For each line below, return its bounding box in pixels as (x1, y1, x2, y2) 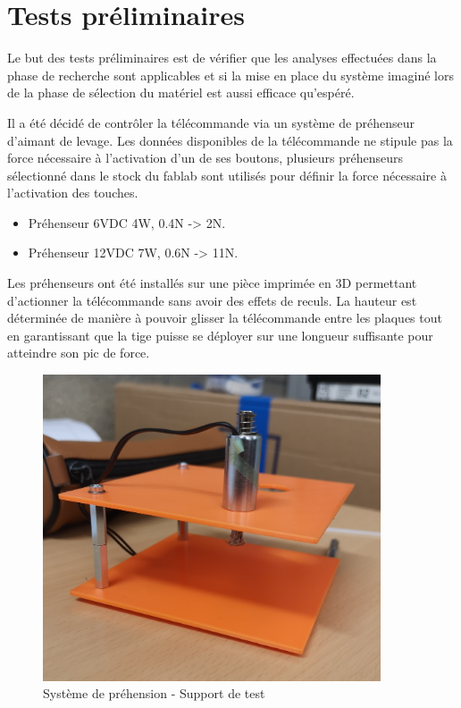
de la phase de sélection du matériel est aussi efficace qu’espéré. (7, 83, 355, 102)
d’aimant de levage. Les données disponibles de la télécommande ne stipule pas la (7, 131, 453, 149)
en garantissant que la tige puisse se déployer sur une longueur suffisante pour (7, 325, 433, 344)
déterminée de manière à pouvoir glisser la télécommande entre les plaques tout (7, 308, 442, 327)
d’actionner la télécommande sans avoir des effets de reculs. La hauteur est (7, 291, 417, 309)
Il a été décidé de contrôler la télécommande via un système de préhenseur (7, 113, 415, 131)
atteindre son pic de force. (7, 343, 150, 362)
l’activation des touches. (7, 183, 138, 202)
